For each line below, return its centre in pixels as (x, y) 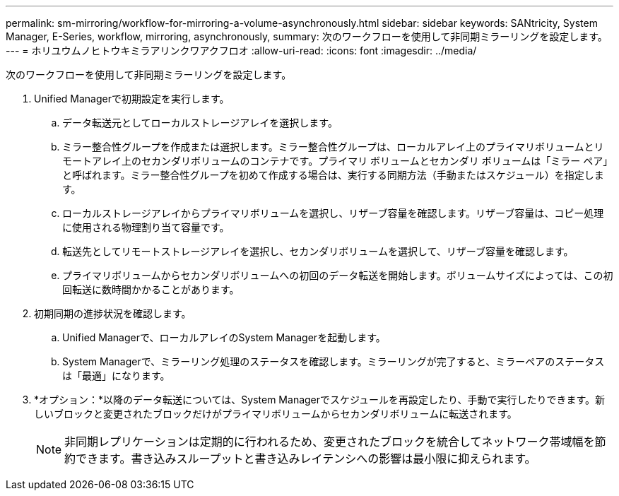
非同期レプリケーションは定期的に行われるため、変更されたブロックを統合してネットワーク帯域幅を (330, 442)
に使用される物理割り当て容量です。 (146, 227)
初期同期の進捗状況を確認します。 (113, 313)
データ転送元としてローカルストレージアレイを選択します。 (200, 123)
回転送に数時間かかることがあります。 (151, 289)
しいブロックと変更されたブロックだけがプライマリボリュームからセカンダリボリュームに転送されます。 (276, 414)
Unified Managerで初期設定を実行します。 (132, 99)
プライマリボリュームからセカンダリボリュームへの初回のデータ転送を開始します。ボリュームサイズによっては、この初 (338, 275)
